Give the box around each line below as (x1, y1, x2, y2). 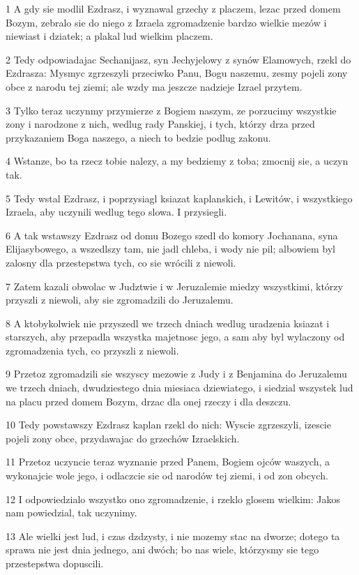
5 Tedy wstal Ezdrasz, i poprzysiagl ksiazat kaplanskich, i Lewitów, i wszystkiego (6, 191, 353, 205)
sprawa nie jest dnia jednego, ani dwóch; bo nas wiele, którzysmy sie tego (6, 542, 319, 557)
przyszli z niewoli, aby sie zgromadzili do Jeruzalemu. (6, 292, 234, 307)
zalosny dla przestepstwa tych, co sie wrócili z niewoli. (6, 255, 236, 269)
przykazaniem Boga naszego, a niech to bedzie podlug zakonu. (6, 130, 271, 144)
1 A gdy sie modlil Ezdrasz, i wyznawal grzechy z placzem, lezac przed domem (6, 1, 341, 15)
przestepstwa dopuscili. (6, 556, 104, 570)
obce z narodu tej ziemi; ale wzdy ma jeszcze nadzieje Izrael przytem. (6, 79, 303, 94)
